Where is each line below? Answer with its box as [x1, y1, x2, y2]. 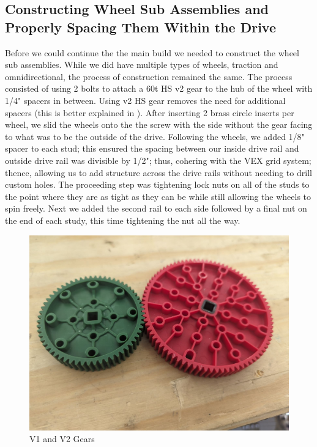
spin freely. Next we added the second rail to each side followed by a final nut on [5, 202, 307, 215]
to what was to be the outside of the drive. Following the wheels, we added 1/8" [5, 130, 305, 142]
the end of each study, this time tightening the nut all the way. [5, 213, 241, 226]
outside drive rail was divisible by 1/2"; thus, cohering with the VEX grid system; [5, 153, 311, 166]
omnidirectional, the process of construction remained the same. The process [5, 70, 293, 83]
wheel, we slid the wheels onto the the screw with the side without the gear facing [5, 118, 313, 131]
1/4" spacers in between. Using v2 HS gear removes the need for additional [5, 94, 286, 106]
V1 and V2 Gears [29, 432, 95, 445]
